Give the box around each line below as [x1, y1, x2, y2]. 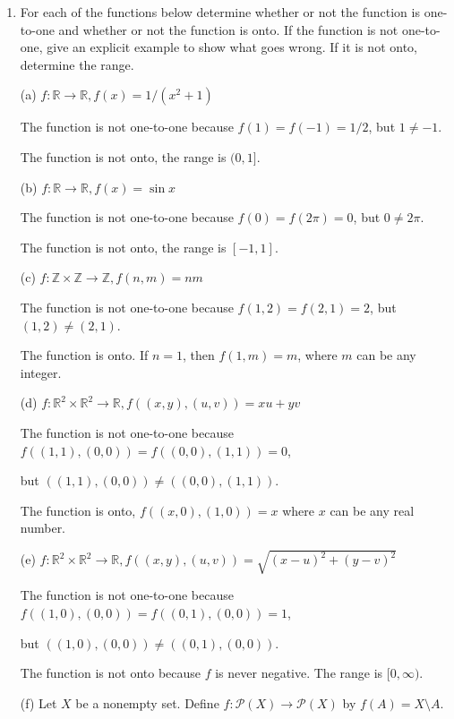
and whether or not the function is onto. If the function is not [58, 20, 398, 39]
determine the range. [20, 55, 134, 73]
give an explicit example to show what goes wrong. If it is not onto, [47, 38, 417, 56]
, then [182, 346, 215, 364]
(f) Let [20, 693, 57, 712]
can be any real [330, 501, 415, 519]
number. [20, 518, 66, 537]
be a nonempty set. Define [75, 693, 219, 712]
